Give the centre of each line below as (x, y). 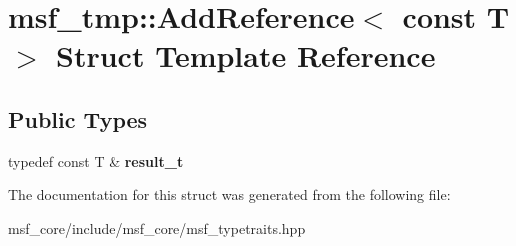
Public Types (78, 118)
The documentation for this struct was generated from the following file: (229, 194)
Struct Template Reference (246, 55)
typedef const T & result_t (96, 160)
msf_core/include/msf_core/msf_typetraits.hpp (157, 227)
